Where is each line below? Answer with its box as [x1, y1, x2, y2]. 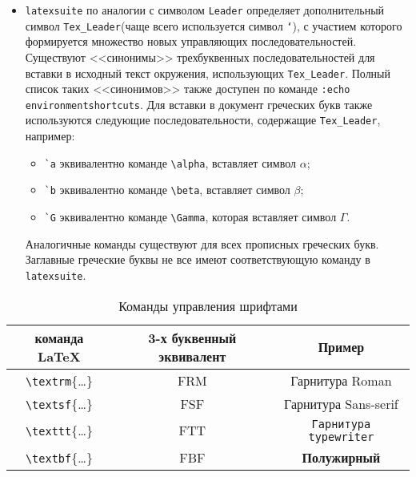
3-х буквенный [148, 328, 237, 347]
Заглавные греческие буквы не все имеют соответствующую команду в [25, 251, 370, 268]
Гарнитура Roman [290, 370, 392, 390]
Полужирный [302, 447, 381, 467]
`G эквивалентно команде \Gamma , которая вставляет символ [44, 208, 337, 225]
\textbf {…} [25, 447, 93, 467]
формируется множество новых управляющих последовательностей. [25, 33, 357, 50]
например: [25, 127, 75, 144]
